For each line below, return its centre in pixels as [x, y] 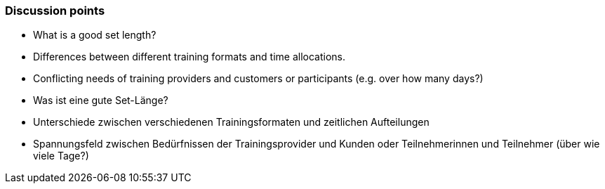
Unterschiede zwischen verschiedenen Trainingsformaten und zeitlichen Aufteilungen [231, 122]
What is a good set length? [95, 35]
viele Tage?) [61, 156]
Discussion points [55, 11]
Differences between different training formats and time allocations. [189, 57]
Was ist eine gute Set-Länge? [101, 100]
